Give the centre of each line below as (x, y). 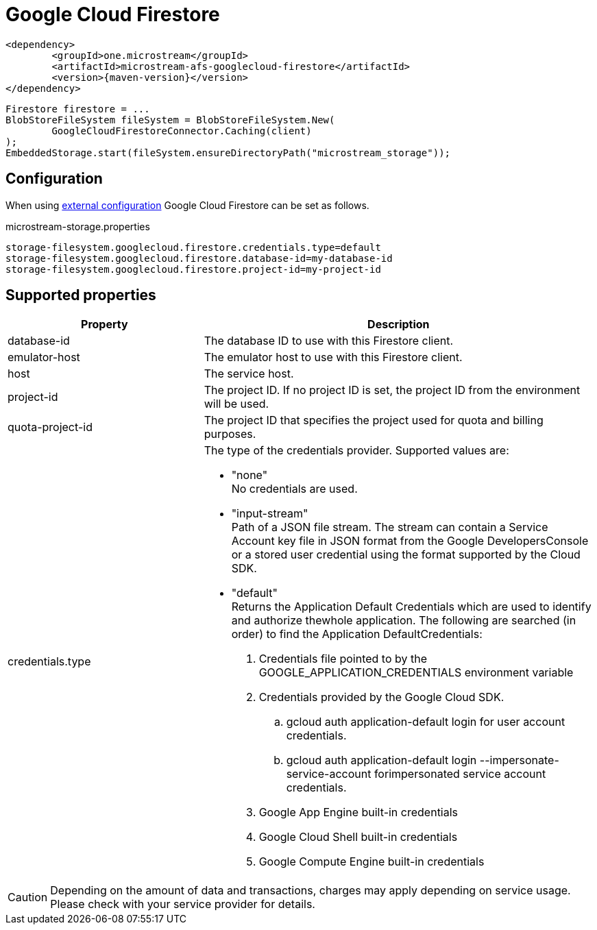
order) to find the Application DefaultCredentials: (357, 634)
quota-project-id (50, 427)
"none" (249, 475)
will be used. (236, 404)
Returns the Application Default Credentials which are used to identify (411, 607)
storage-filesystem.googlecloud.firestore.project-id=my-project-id (193, 269)
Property (105, 325)
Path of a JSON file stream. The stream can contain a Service (390, 527)
